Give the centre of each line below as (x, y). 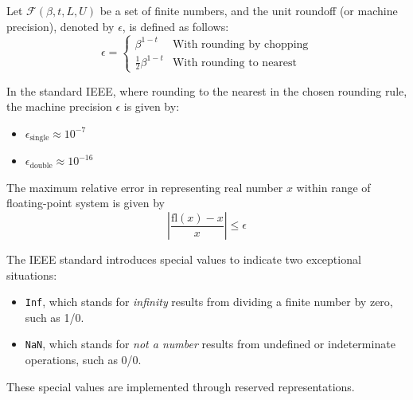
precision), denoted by (60, 26)
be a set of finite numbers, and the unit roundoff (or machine (249, 10)
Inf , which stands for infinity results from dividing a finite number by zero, (209, 302)
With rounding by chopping (240, 44)
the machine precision (59, 106)
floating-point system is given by (86, 203)
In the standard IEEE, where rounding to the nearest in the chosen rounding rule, (207, 90)
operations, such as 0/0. (83, 360)
